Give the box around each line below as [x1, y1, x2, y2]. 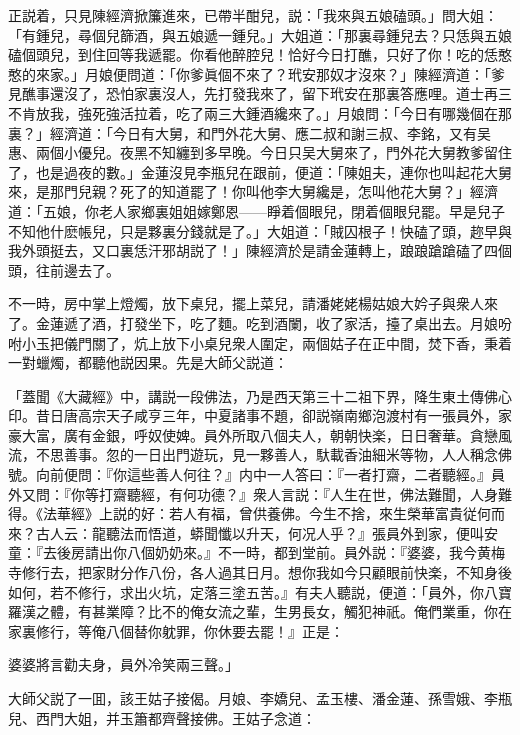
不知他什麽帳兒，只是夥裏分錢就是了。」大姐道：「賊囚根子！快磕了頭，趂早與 [8, 220, 512, 241]
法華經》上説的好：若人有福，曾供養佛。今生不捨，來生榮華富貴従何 [42, 503, 491, 524]
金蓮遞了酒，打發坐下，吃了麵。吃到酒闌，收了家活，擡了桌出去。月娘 [35, 312, 498, 333]
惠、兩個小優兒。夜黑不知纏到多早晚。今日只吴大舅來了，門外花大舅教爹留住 [8, 142, 512, 163]
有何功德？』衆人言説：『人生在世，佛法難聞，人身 [168, 483, 498, 504]
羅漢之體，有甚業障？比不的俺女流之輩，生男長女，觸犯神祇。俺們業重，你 [8, 601, 498, 622]
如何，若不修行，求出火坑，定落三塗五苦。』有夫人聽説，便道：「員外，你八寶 [8, 581, 512, 602]
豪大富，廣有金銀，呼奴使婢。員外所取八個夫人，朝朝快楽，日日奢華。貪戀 [8, 424, 498, 445]
